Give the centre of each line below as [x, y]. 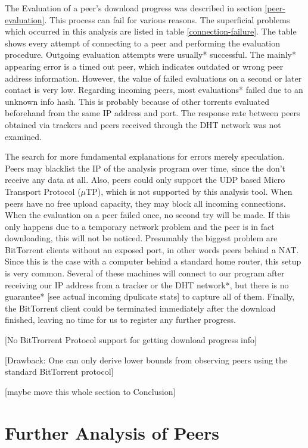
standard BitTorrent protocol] [59, 371]
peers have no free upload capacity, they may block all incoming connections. [145, 203]
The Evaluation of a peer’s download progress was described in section [133, 8]
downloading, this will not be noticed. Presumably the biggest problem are [141, 238]
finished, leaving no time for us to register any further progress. [121, 320]
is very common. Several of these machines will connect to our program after [145, 273]
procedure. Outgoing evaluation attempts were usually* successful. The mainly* [150, 55]
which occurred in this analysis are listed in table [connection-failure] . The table [151, 31]
